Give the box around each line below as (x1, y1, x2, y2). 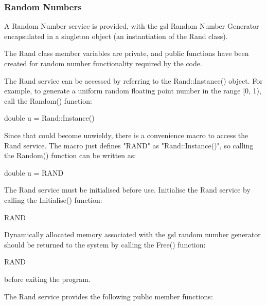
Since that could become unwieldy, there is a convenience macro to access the (4, 129, 248, 140)
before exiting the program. (4, 273, 91, 284)
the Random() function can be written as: (4, 150, 136, 161)
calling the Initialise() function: (4, 194, 102, 205)
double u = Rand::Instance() (4, 112, 95, 123)
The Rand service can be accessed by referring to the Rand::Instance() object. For (4, 75, 263, 86)
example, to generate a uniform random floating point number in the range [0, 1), (4, 85, 261, 96)
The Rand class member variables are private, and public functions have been (4, 48, 249, 59)
